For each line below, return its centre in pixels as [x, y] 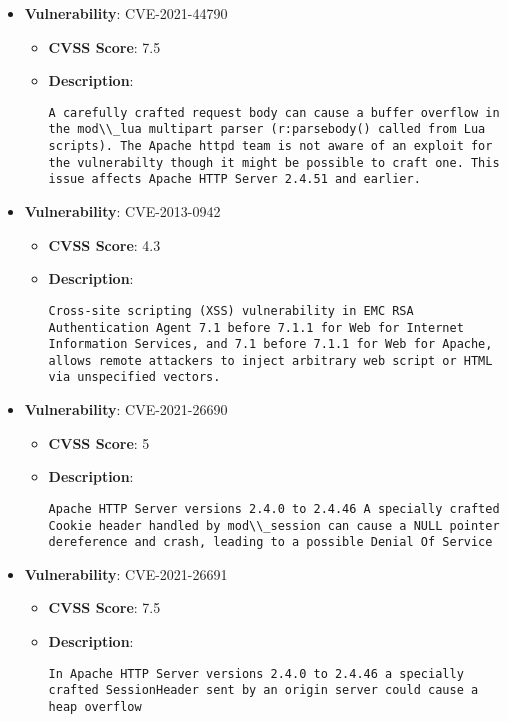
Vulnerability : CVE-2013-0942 [122, 211]
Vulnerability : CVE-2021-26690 [126, 409]
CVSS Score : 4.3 [104, 244]
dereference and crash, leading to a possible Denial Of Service [270, 542]
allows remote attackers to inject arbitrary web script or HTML [270, 360]
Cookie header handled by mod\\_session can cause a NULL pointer [274, 525]
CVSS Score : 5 [99, 442]
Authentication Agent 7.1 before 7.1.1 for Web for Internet [256, 327]
